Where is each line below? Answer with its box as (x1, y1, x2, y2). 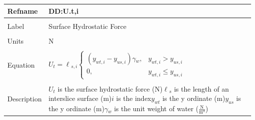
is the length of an (174, 83, 229, 94)
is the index (116, 93, 152, 103)
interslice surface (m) (48, 93, 112, 103)
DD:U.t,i (48, 5, 79, 16)
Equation (7, 59, 35, 70)
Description (7, 94, 42, 104)
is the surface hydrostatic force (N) (57, 83, 163, 94)
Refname (7, 5, 38, 16)
